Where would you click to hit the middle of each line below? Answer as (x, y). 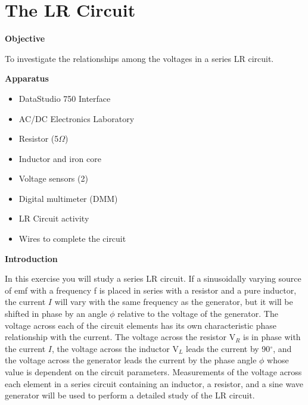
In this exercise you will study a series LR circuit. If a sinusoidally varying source (153, 278)
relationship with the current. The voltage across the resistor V (120, 337)
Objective (25, 38)
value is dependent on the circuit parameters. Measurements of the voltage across (153, 372)
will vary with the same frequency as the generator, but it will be (174, 302)
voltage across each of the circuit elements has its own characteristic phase (141, 325)
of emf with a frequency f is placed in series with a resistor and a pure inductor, (151, 290)
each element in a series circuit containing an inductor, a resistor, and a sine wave (154, 383)
